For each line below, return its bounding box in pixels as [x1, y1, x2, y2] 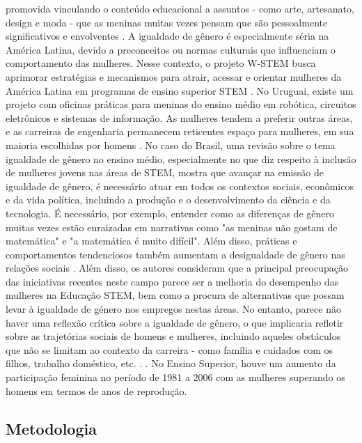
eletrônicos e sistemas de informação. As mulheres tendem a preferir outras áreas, [6, 110, 353, 125]
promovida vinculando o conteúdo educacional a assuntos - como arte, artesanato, [6, 1, 354, 15]
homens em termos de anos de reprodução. [6, 383, 187, 398]
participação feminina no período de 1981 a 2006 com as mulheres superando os [6, 370, 345, 384]
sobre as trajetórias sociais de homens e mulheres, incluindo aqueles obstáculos [6, 329, 341, 343]
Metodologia [6, 417, 97, 439]
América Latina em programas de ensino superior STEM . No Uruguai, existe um [6, 83, 354, 98]
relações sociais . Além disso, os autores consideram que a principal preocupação [6, 261, 348, 275]
